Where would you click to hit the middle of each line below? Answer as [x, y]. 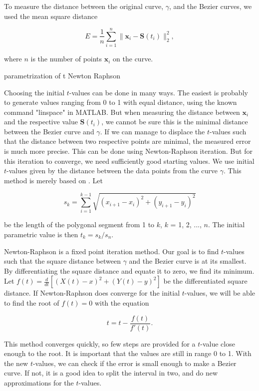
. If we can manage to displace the [152, 131]
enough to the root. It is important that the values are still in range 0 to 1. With [128, 353]
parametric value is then [41, 234]
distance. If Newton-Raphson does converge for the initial [92, 293]
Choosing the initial [34, 92]
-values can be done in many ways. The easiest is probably [158, 92]
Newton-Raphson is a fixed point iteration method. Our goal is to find [112, 251]
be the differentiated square [205, 281]
